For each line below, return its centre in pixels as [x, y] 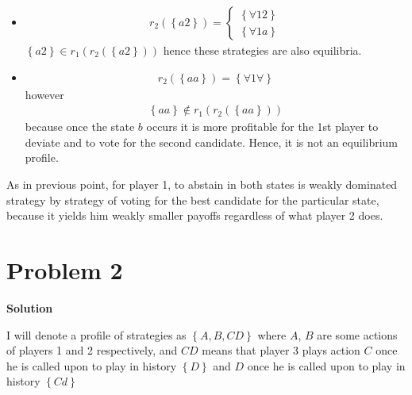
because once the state [80, 127]
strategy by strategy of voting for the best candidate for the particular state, [193, 199]
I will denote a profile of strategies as [96, 334]
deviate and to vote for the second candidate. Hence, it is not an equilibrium [212, 142]
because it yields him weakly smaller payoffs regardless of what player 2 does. [195, 215]
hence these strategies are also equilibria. [262, 50]
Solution [30, 307]
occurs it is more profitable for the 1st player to [262, 127]
